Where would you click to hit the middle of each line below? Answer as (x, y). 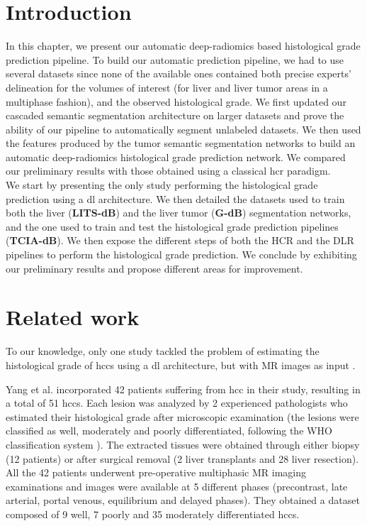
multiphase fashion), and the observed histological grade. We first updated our (176, 101)
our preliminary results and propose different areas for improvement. (154, 268)
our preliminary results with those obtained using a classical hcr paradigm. (168, 171)
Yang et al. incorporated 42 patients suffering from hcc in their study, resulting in (183, 389)
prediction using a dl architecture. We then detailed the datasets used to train (175, 198)
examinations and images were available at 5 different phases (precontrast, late (177, 486)
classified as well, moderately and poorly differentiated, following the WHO (169, 431)
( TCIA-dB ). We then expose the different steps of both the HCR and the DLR (180, 240)
